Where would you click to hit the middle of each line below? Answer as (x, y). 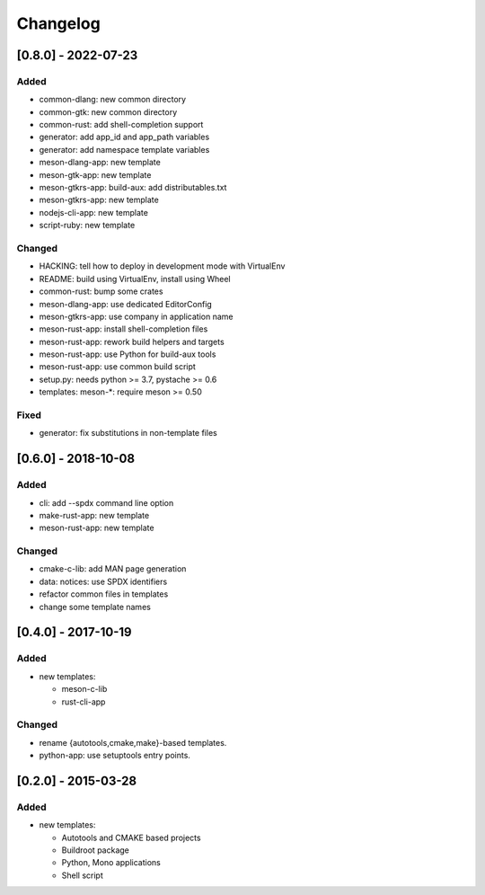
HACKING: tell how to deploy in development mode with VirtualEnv (162, 266)
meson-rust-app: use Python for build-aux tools (128, 354)
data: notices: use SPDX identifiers (103, 581)
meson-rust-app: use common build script (118, 367)
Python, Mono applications (111, 863)
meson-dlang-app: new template (100, 163)
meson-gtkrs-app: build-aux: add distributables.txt (133, 188)
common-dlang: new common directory (113, 100)
